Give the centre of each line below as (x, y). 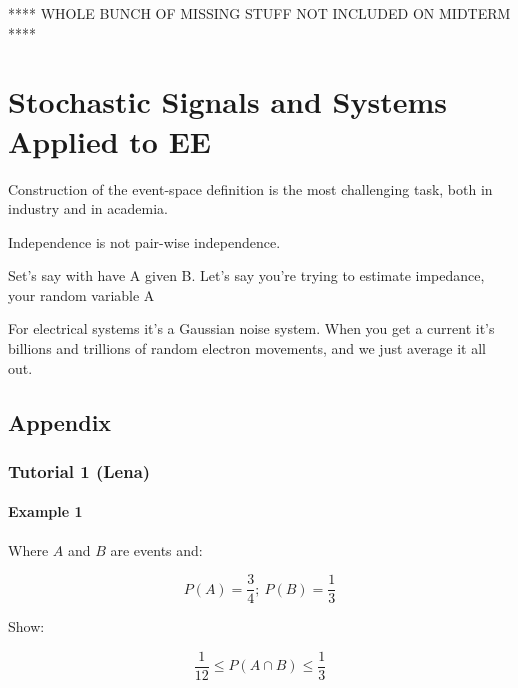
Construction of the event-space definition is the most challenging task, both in (250, 188)
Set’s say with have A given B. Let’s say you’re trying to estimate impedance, (246, 275)
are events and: (156, 549)
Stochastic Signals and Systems (227, 101)
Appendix (60, 421)
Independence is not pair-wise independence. (144, 241)
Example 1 (45, 511)
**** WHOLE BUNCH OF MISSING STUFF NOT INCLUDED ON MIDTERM (259, 13)
